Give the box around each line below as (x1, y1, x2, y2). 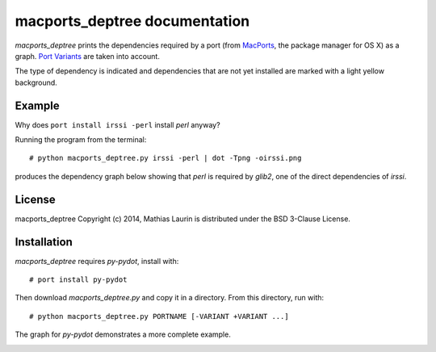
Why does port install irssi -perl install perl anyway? (15, 119, 221, 129)
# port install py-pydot (29, 275, 128, 284)
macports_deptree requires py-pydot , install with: (15, 256, 179, 266)
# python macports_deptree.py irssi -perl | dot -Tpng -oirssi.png (29, 153, 302, 163)
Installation (15, 235, 73, 249)
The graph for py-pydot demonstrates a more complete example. (15, 329, 232, 339)
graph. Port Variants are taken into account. (15, 51, 161, 61)
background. (15, 78, 58, 87)
